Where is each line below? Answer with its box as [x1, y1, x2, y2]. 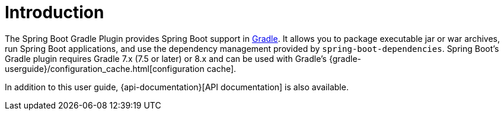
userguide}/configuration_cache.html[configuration [5, 63, 205, 74]
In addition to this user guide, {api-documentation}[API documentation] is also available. [5, 81, 349, 92]
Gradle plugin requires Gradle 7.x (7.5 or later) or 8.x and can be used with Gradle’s [5, 53, 327, 64]
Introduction [5, 2, 104, 22]
